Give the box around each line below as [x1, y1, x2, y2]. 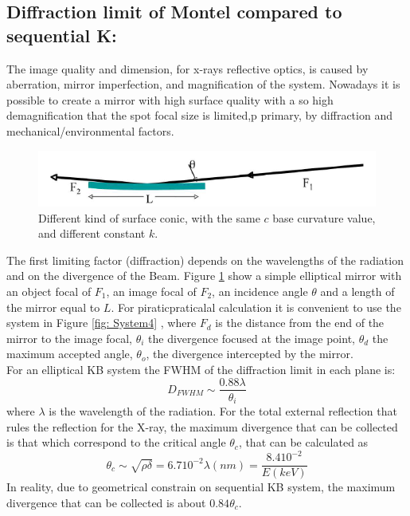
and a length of [320, 282, 395, 299]
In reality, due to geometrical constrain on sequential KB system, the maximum [6, 479, 396, 495]
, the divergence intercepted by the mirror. [146, 345, 353, 362]
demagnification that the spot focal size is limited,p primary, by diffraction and [6, 107, 392, 124]
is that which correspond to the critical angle [6, 434, 226, 451]
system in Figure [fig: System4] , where [6, 314, 197, 331]
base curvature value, [272, 209, 376, 226]
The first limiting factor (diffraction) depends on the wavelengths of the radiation [6, 251, 404, 268]
